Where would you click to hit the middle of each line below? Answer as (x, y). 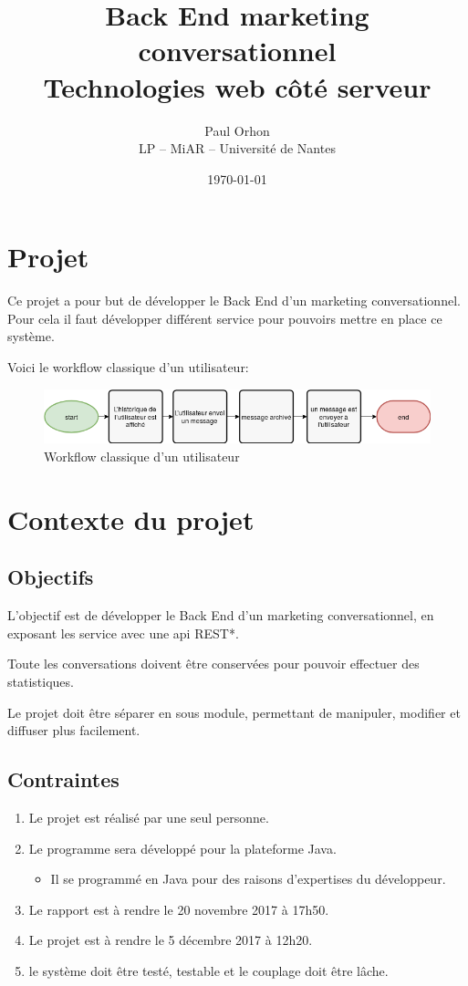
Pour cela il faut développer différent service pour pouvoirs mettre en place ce (225, 318)
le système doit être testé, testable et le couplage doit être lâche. (208, 970)
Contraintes (63, 779)
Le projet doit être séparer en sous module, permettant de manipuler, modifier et (234, 712)
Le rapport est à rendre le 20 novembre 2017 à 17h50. (179, 909)
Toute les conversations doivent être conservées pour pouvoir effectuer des (213, 664)
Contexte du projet (131, 519)
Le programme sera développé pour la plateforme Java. (182, 848)
